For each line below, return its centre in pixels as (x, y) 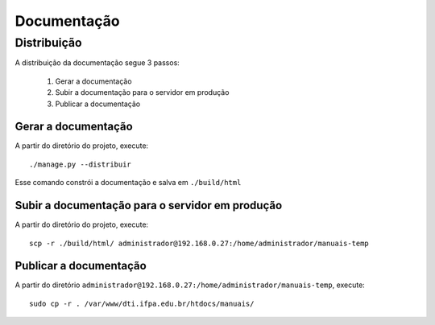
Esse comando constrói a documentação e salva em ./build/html (128, 183)
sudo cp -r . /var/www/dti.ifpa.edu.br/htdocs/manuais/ (142, 303)
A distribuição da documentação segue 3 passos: (97, 63)
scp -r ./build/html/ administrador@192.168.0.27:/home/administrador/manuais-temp (199, 243)
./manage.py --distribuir (81, 164)
